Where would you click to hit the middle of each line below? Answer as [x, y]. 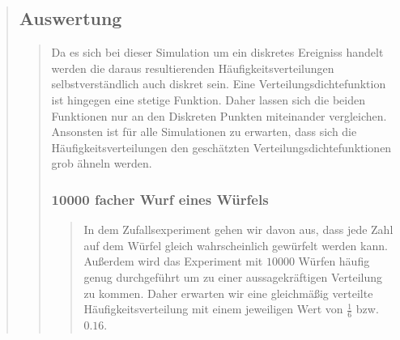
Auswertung [70, 18]
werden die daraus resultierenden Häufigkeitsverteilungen [193, 68]
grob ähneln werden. [102, 163]
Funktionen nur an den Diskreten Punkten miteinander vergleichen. [219, 115]
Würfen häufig [334, 261]
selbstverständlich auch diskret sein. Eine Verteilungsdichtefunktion [219, 84]
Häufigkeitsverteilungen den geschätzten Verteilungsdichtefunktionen [221, 147]
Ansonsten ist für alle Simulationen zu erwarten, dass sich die [204, 132]
